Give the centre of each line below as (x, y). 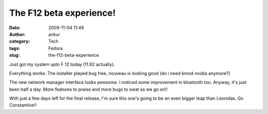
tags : (15, 48)
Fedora (56, 48)
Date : (15, 28)
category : (20, 41)
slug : (14, 55)
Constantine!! (23, 105)
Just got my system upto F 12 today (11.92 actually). (62, 64)
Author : (17, 34)
